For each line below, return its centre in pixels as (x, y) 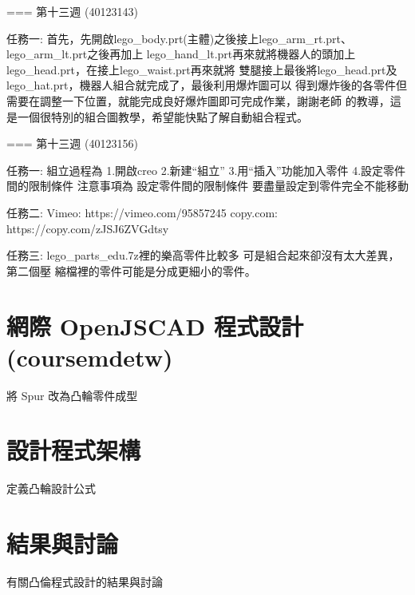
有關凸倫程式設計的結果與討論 (85, 582)
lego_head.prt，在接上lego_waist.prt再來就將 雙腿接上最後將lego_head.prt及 (202, 69)
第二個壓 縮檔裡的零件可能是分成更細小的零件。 (131, 270)
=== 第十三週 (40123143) (72, 11)
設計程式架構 (74, 450)
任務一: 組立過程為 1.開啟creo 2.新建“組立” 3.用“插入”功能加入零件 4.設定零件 (206, 170)
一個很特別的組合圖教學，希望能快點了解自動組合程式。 (162, 116)
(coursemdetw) (90, 357)
